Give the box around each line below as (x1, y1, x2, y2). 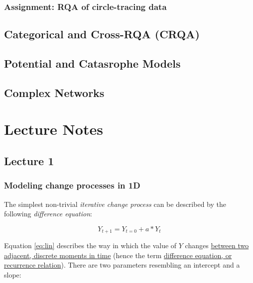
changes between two (185, 240, 249, 251)
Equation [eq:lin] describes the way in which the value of (4, 240, 177, 251)
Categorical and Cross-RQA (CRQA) (4, 26, 200, 42)
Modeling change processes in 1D (4, 179, 140, 191)
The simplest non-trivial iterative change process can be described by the (4, 198, 226, 209)
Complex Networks (4, 85, 105, 100)
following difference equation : (4, 208, 92, 219)
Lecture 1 (4, 153, 54, 168)
